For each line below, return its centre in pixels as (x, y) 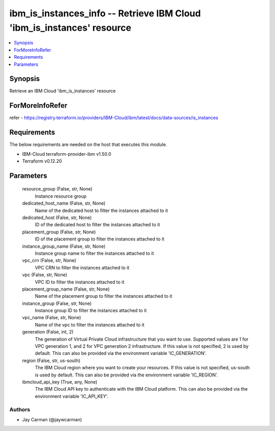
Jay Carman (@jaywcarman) (52, 419)
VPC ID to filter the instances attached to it (80, 282)
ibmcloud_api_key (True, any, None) (60, 382)
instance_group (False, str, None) (57, 303)
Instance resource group (61, 196)
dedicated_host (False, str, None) (57, 218)
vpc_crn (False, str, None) (49, 260)
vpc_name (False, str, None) (52, 318)
